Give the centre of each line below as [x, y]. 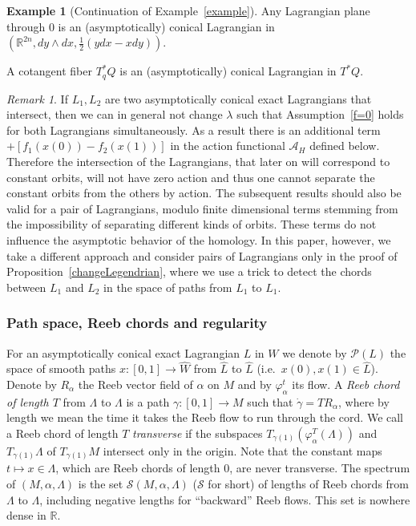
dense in [26, 515]
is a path [148, 401]
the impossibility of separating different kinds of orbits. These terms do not [192, 224]
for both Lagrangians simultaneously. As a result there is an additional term [194, 129]
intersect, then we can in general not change [115, 114]
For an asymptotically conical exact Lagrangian [123, 352]
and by [254, 384]
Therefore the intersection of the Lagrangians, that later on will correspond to [198, 162]
